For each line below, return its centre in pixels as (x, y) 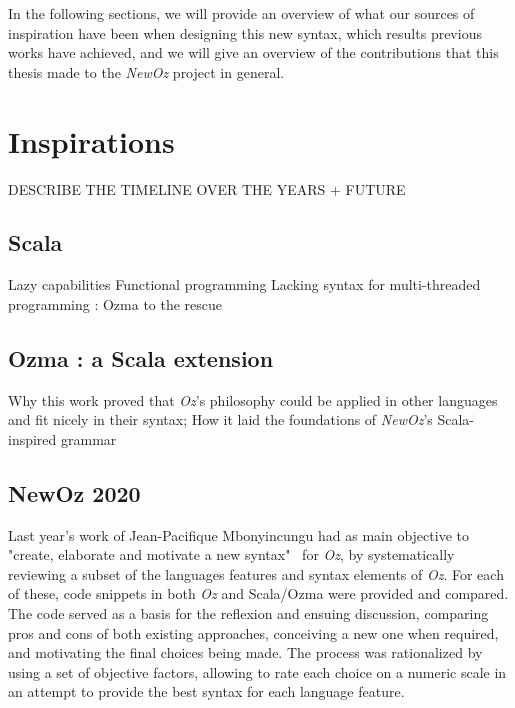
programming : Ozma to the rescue (115, 303)
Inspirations (91, 140)
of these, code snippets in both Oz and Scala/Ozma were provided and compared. (258, 593)
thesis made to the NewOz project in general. (146, 71)
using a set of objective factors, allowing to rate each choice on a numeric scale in (257, 671)
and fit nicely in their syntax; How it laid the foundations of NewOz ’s (220, 419)
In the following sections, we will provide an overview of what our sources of (241, 13)
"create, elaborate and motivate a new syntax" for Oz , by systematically (231, 554)
